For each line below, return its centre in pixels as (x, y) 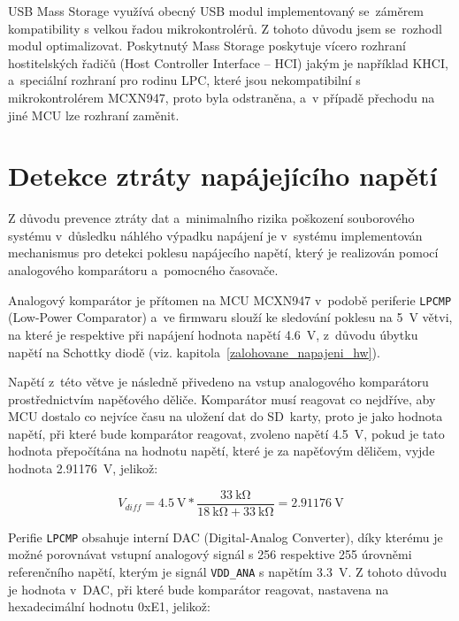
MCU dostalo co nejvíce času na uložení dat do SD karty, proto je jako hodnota (226, 416)
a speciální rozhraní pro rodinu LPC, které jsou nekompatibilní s (184, 80)
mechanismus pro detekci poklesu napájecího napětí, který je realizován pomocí (223, 253)
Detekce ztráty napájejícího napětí (223, 176)
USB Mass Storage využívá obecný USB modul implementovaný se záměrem (216, 11)
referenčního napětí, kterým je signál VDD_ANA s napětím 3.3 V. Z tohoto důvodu (228, 571)
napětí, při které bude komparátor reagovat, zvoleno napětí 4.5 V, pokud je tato (226, 433)
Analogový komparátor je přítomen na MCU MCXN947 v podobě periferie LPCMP (230, 299)
